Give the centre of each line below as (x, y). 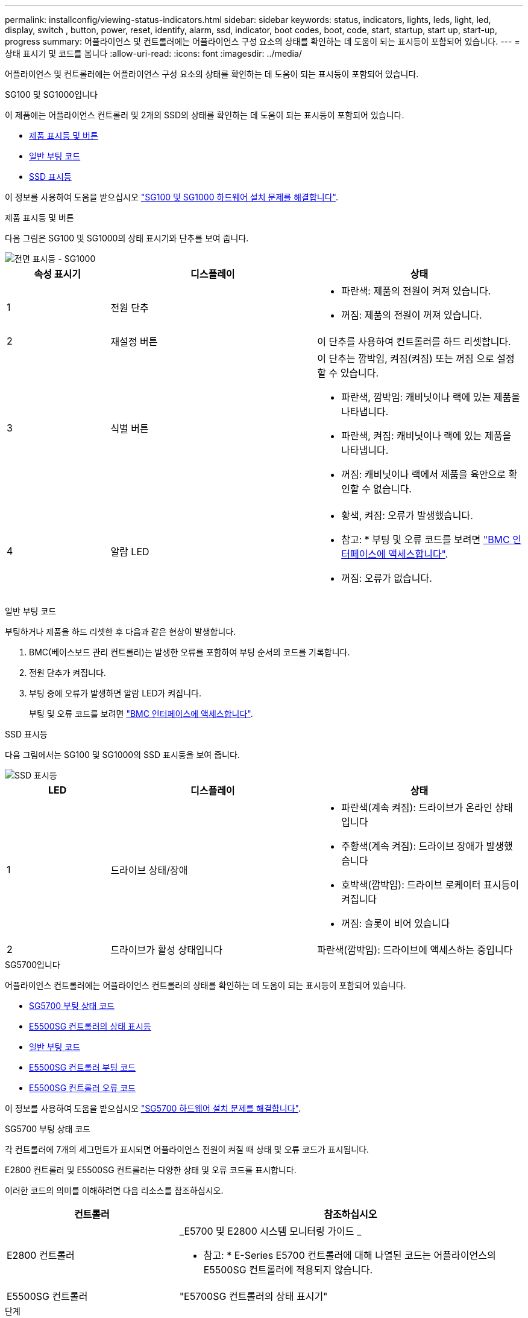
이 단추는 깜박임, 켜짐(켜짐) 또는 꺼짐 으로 (406, 358)
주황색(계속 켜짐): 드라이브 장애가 (413, 846)
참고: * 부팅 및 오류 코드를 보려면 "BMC (426, 540)
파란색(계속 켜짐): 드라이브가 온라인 (417, 807)
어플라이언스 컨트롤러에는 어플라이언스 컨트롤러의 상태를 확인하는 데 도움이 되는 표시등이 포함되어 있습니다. (206, 985)
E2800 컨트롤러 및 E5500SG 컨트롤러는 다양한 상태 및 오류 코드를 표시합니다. (151, 1170)
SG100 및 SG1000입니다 (51, 94)
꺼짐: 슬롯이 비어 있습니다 (396, 923)
